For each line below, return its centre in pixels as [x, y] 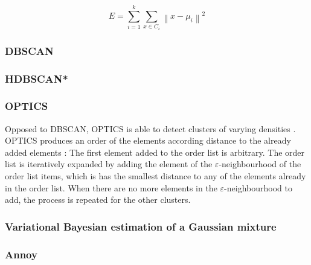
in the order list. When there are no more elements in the [111, 187]
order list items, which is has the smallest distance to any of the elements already [155, 176]
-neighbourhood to [258, 187]
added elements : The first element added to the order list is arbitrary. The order [155, 152]
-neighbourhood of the [260, 164]
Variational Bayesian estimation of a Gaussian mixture [141, 226]
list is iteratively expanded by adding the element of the [109, 164]
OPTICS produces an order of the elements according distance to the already [148, 140]
